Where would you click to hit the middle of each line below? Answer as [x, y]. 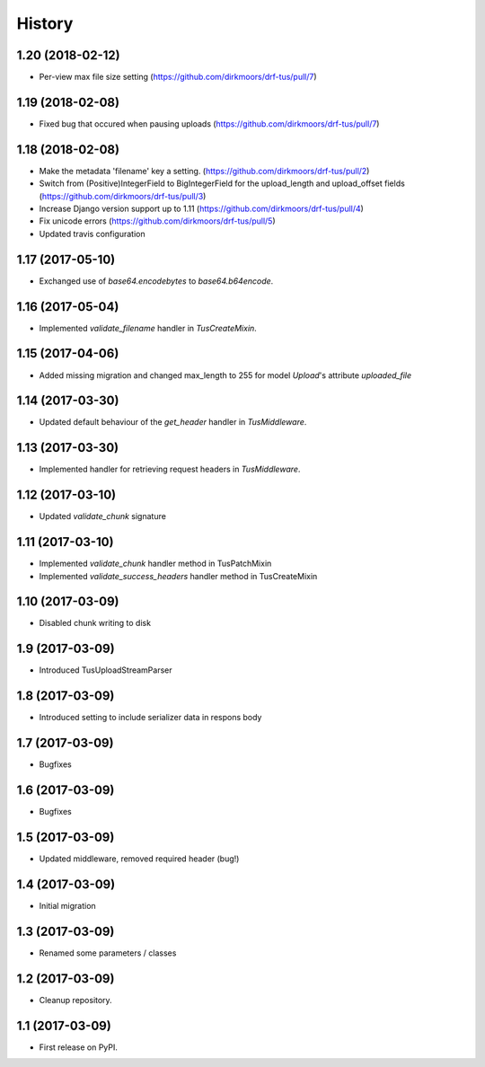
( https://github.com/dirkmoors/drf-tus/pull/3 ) [123, 196]
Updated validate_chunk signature [102, 516]
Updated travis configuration [92, 234]
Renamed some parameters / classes [108, 953]
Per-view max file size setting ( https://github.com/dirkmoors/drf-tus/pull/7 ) [178, 77]
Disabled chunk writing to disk [95, 623]
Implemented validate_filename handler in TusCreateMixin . [148, 328]
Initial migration [67, 905]
